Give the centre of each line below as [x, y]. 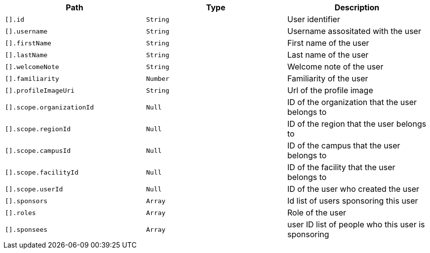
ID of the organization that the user [352, 102]
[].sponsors [26, 201]
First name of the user [328, 43]
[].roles [20, 213]
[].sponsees [26, 229]
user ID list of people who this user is [356, 224]
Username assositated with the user [354, 31]
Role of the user [317, 213]
